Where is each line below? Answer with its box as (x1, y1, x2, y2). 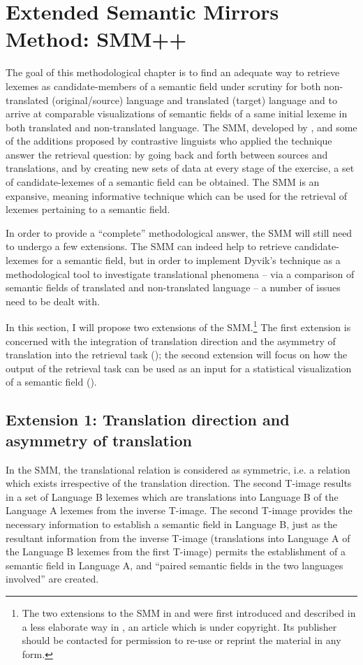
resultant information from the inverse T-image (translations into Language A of (6, 530, 350, 545)
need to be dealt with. (6, 293, 100, 308)
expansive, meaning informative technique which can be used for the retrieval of (6, 188, 348, 203)
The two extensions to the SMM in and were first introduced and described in (22, 605, 356, 620)
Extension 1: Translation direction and (6, 409, 290, 430)
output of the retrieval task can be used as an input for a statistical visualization (6, 360, 352, 375)
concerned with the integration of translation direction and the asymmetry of (6, 333, 336, 348)
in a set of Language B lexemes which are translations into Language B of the (6, 489, 339, 504)
